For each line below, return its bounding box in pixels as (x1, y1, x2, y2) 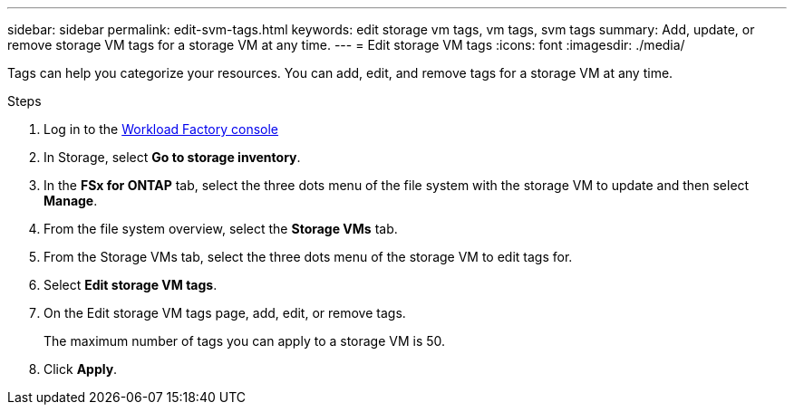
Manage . (44, 193, 98, 208)
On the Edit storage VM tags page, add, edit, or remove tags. (44, 305, 406, 321)
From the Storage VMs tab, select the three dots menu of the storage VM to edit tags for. (44, 249, 573, 264)
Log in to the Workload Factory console (44, 121, 279, 137)
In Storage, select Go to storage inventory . (44, 149, 301, 165)
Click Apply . (44, 361, 118, 377)
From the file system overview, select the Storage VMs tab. (44, 221, 398, 236)
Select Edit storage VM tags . (44, 277, 218, 292)
